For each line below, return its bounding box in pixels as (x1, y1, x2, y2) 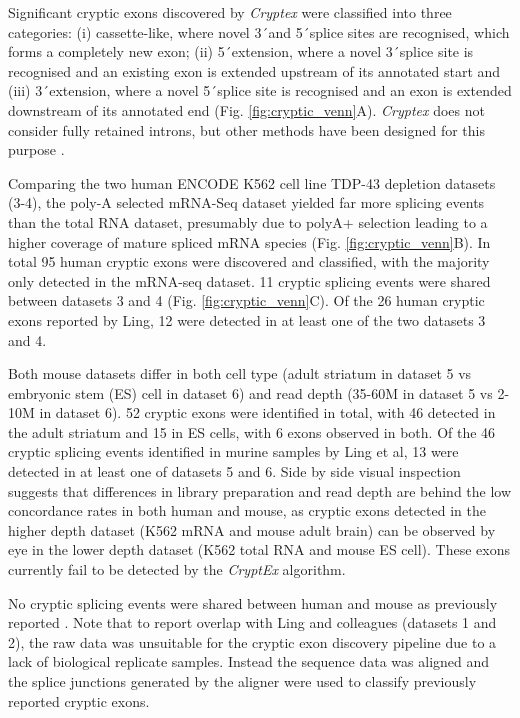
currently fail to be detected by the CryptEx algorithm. (8, 559, 346, 580)
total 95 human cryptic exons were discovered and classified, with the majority (8, 251, 490, 272)
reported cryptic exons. (8, 690, 150, 711)
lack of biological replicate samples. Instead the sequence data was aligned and (8, 651, 490, 672)
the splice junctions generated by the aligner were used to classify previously (8, 671, 477, 691)
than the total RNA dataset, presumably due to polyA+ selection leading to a (8, 211, 488, 232)
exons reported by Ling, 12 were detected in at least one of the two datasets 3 (8, 309, 486, 330)
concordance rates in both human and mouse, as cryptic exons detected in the (8, 500, 486, 521)
